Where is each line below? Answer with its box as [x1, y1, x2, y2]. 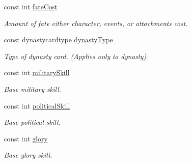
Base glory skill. [4, 150, 53, 160]
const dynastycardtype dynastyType [4, 34, 113, 45]
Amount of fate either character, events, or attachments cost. [4, 18, 188, 28]
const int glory [4, 133, 48, 143]
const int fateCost [4, 1, 58, 11]
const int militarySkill [4, 67, 70, 78]
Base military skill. [4, 83, 61, 94]
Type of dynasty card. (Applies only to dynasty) [4, 51, 146, 61]
